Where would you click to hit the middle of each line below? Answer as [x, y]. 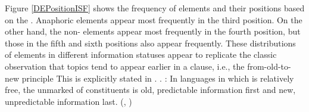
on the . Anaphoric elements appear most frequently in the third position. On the [154, 19]
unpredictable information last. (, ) [68, 101]
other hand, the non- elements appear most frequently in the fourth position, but [153, 31]
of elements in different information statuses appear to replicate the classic [141, 55]
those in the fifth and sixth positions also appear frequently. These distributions [150, 43]
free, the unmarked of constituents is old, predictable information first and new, [150, 90]
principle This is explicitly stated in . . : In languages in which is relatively [158, 78]
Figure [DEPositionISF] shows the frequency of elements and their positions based [155, 8]
